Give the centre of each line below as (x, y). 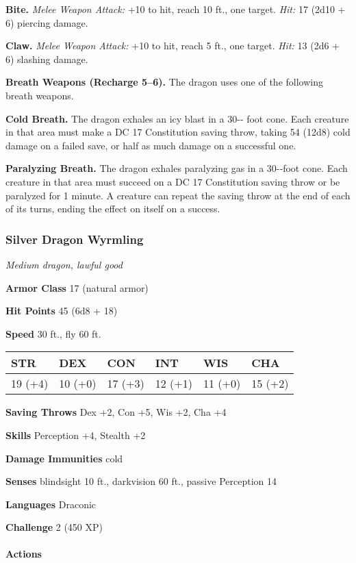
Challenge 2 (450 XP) (54, 527)
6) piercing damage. (47, 22)
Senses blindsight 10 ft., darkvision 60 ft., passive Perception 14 (141, 481)
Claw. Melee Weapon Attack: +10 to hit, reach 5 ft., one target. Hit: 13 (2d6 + (173, 46)
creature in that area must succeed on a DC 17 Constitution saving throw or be (173, 181)
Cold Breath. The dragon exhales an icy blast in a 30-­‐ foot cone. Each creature (177, 118)
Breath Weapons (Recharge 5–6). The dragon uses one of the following (164, 82)
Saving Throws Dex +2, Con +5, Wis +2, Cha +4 (116, 412)
